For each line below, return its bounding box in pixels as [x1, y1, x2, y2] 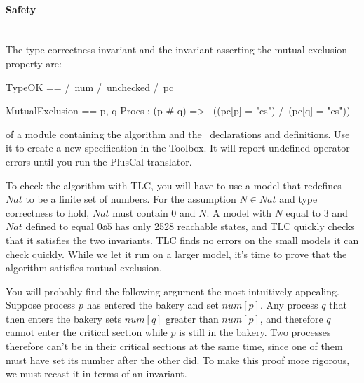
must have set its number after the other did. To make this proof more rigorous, [6, 352, 350, 367]
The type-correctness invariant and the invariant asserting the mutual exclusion [6, 42, 348, 57]
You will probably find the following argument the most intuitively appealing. [6, 283, 339, 298]
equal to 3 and [285, 205, 348, 220]
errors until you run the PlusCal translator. [6, 154, 192, 168]
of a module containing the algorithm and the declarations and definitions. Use [6, 126, 350, 141]
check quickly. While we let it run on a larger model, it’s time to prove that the [6, 246, 347, 261]
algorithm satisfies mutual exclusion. [6, 260, 162, 275]
